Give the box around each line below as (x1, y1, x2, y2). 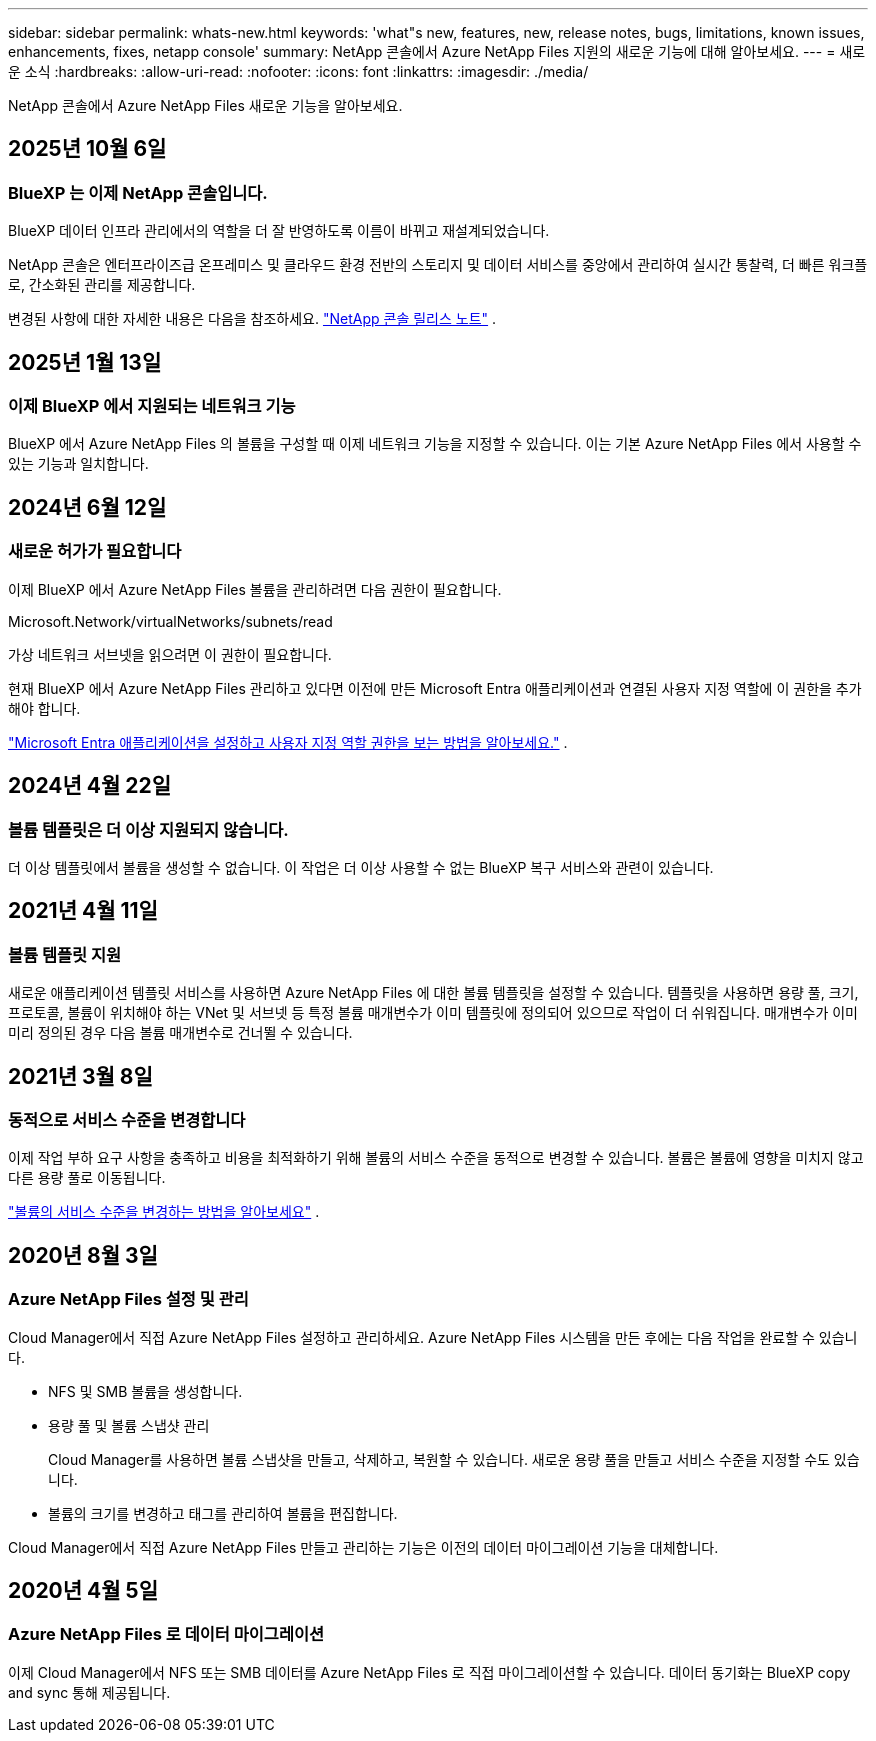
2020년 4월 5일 (8, 1577, 158, 1603)
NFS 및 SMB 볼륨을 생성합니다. (48, 1382, 243, 1400)
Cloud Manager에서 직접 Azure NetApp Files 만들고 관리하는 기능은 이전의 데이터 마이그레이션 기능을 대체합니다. (8, 1538, 719, 1556)
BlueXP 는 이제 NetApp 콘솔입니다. (8, 182, 268, 203)
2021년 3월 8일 (8, 1063, 153, 1089)
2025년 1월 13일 (8, 349, 162, 375)
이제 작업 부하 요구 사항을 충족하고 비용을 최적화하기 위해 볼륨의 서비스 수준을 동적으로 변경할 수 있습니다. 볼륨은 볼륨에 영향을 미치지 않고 (8, 1149, 864, 1167)
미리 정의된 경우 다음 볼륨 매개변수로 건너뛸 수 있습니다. (8, 1024, 353, 1042)
